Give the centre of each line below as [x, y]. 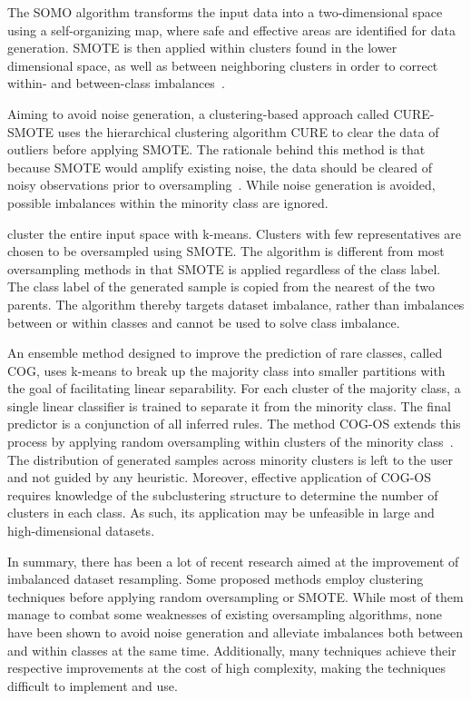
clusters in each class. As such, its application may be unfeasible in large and [221, 513]
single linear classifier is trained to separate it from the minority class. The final [229, 405]
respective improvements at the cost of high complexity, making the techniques [226, 668]
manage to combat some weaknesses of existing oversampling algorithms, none [225, 614]
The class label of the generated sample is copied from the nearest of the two [221, 286]
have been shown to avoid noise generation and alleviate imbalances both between [235, 632]
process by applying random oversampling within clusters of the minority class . [231, 442]
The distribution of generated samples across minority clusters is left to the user [230, 459]
